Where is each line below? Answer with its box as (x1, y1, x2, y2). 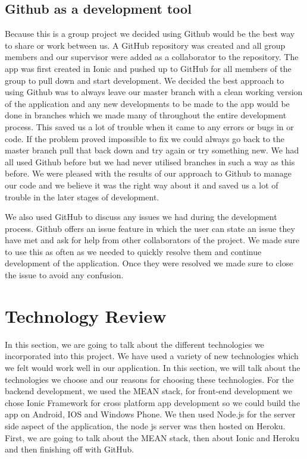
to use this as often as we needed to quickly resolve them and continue (5, 245, 262, 257)
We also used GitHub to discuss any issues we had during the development (5, 210, 277, 223)
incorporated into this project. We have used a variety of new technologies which (5, 350, 299, 362)
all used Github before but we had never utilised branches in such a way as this (5, 155, 295, 168)
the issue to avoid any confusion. (5, 269, 124, 281)
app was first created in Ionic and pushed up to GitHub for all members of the (5, 62, 292, 74)
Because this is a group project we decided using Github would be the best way (5, 27, 295, 40)
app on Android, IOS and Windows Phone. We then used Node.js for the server (5, 408, 296, 420)
